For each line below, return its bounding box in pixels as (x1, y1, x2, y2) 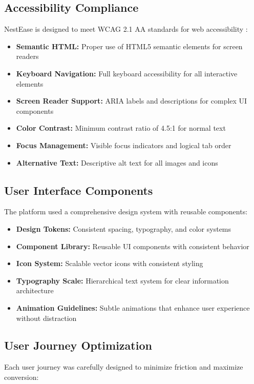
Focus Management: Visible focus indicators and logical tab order (16, 139, 231, 150)
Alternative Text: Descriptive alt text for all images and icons (16, 157, 218, 168)
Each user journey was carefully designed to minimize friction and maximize (4, 361, 243, 372)
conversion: (4, 371, 39, 382)
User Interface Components (4, 182, 153, 198)
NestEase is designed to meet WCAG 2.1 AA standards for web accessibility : (4, 24, 248, 34)
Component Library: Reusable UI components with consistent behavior (16, 240, 249, 251)
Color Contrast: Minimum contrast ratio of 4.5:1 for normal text (16, 123, 226, 133)
